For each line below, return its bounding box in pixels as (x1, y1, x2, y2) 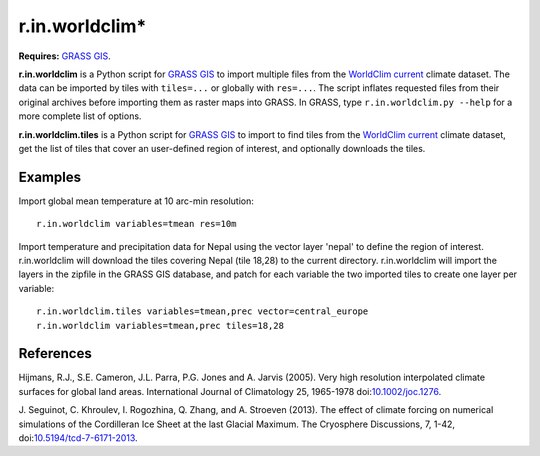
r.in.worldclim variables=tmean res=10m (36, 218, 237, 230)
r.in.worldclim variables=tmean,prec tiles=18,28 (36, 320, 285, 331)
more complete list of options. (18, 110, 142, 122)
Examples (18, 168, 82, 185)
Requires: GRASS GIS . (18, 50, 112, 62)
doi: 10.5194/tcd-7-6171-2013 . (18, 432, 139, 444)
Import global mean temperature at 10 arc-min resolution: (18, 195, 254, 207)
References (18, 345, 92, 362)
